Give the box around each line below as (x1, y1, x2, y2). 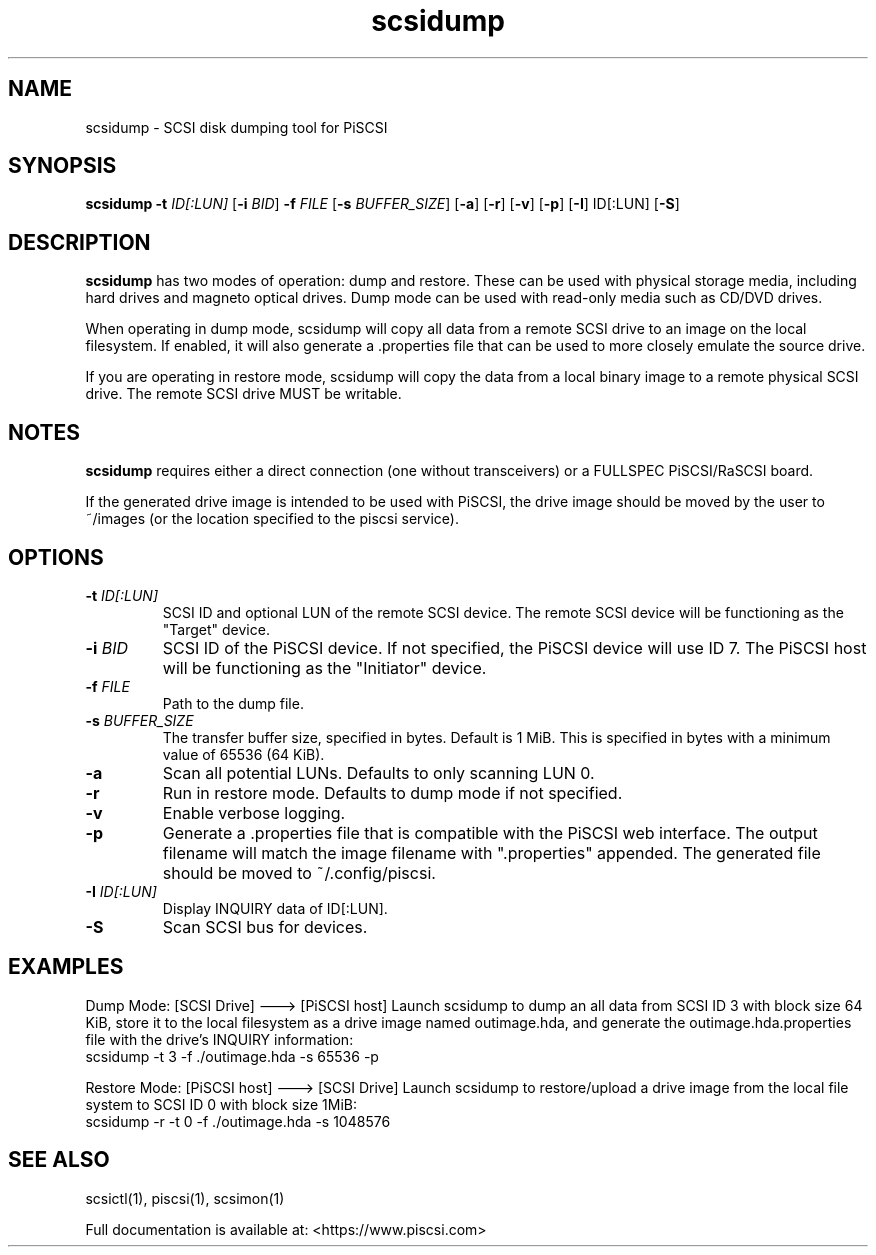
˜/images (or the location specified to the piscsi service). (85, 510, 459, 528)
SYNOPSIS (8, 153, 117, 179)
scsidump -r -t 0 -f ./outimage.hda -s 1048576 (85, 1112, 391, 1130)
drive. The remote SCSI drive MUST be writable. (85, 385, 402, 403)
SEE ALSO (8, 1147, 110, 1173)
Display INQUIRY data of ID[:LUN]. (162, 899, 388, 917)
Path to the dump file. (162, 694, 304, 712)
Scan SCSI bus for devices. (162, 916, 368, 937)
